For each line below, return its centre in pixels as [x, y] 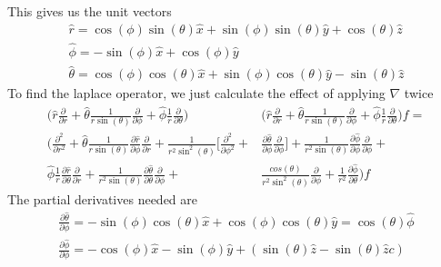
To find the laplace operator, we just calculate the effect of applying [196, 93]
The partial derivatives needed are [103, 199]
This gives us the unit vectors [90, 11]
